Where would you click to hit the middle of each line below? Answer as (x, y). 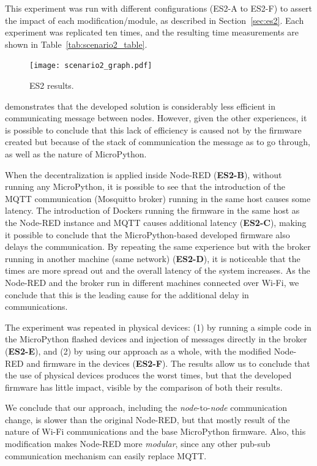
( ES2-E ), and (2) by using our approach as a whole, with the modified (138, 351)
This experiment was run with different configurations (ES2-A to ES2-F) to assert (159, 8)
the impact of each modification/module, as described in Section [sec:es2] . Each (155, 20)
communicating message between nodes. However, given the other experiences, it (156, 118)
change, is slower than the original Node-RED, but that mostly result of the (147, 419)
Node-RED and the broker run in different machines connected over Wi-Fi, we (152, 282)
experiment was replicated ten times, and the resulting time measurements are (152, 32)
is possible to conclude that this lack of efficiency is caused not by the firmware (153, 130)
